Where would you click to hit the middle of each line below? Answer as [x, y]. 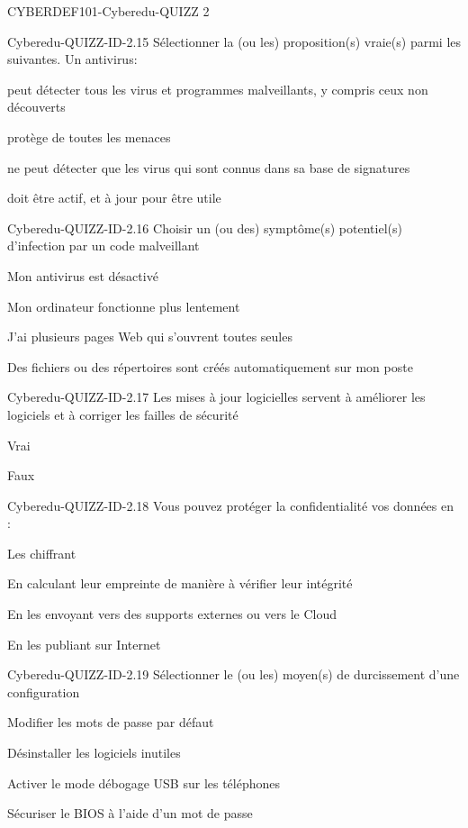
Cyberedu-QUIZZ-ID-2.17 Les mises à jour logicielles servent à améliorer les [216, 397]
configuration [44, 692]
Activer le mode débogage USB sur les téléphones [144, 783]
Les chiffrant [42, 553]
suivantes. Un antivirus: [72, 59]
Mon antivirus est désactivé [83, 275]
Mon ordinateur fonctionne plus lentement [124, 306]
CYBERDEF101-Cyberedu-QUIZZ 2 [108, 11]
